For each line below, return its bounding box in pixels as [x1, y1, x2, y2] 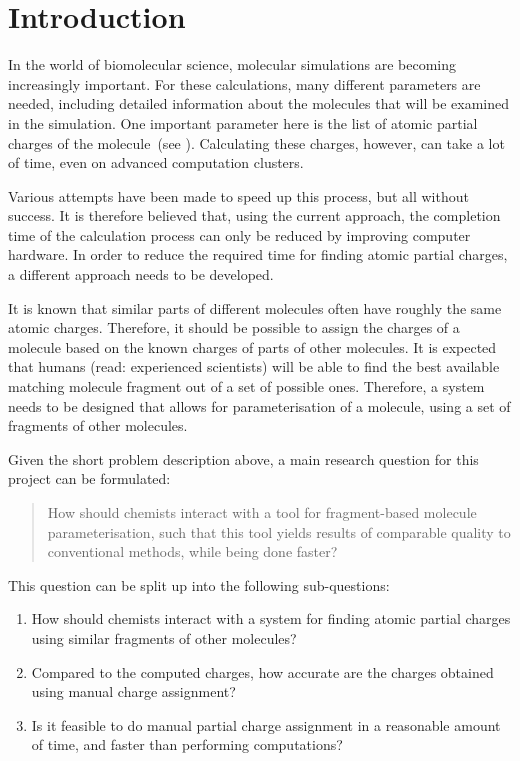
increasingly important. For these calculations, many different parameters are [8, 73, 481, 94]
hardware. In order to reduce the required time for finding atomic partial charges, [8, 244, 508, 265]
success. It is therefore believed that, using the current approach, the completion [8, 205, 501, 226]
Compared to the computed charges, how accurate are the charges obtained [31, 661, 494, 682]
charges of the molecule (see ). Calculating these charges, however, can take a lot [8, 132, 505, 153]
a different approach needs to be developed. [8, 264, 274, 285]
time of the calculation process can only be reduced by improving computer [8, 224, 471, 245]
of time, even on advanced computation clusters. [8, 152, 304, 173]
